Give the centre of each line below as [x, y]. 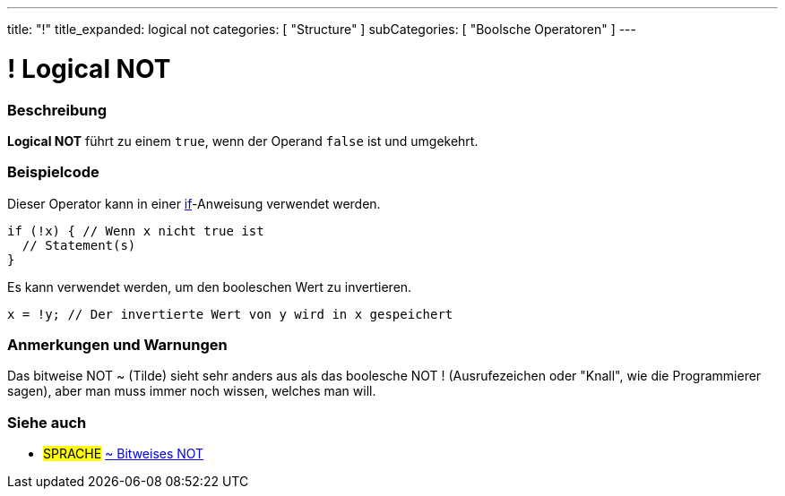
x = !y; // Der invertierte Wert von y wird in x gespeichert [230, 314]
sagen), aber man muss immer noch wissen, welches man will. [192, 391]
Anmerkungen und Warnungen [117, 345]
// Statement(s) [79, 245]
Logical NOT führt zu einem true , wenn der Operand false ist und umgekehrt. [243, 141]
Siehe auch [47, 422]
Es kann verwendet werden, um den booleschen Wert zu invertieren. [210, 286]
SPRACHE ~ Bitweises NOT [124, 454]
